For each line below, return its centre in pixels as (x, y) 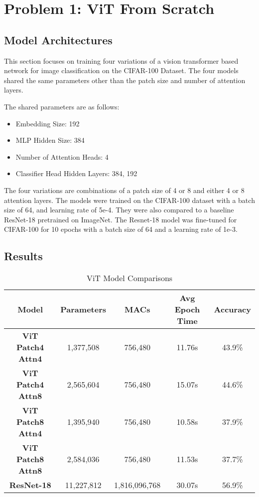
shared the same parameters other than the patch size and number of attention (125, 80)
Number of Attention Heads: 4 (62, 156)
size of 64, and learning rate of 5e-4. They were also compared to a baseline (119, 210)
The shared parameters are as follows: (62, 106)
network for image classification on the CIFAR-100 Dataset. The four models (121, 70)
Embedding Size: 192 (48, 123)
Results (23, 256)
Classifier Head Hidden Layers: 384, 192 (76, 173)
